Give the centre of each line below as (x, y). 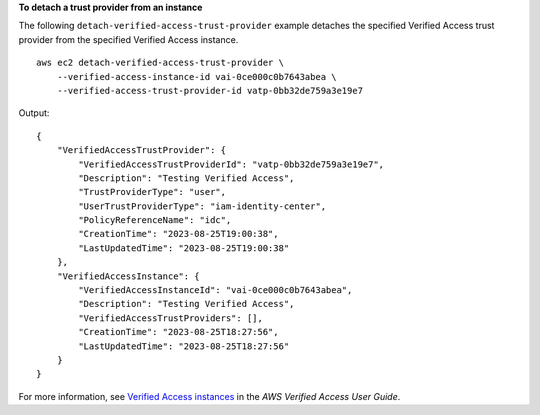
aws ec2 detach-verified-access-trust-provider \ (160, 63)
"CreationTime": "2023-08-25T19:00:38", (178, 234)
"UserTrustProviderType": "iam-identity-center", (202, 206)
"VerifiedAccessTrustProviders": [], (171, 318)
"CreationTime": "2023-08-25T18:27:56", (178, 332)
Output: (34, 113)
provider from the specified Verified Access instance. (128, 39)
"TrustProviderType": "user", (152, 192)
